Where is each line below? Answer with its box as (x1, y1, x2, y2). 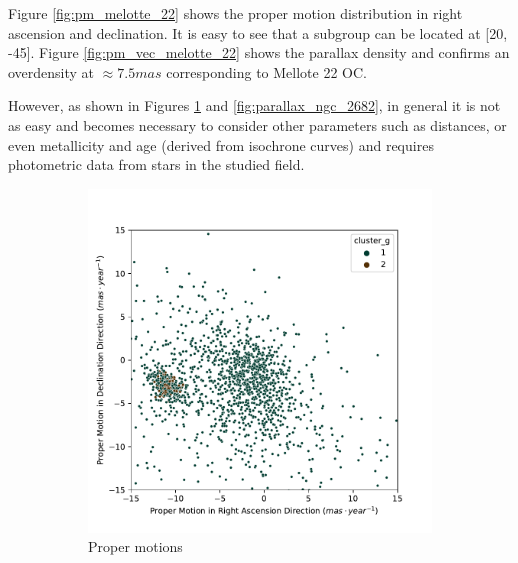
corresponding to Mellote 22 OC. (166, 61, 367, 82)
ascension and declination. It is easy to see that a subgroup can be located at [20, (8, 22, 508, 43)
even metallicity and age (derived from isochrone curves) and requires (8, 134, 434, 155)
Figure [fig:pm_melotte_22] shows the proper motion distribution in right (8, 3, 463, 23)
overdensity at (8, 61, 95, 82)
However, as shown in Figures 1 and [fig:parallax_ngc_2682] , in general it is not (8, 95, 501, 116)
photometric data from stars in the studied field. (8, 154, 305, 175)
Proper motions (88, 536, 183, 557)
